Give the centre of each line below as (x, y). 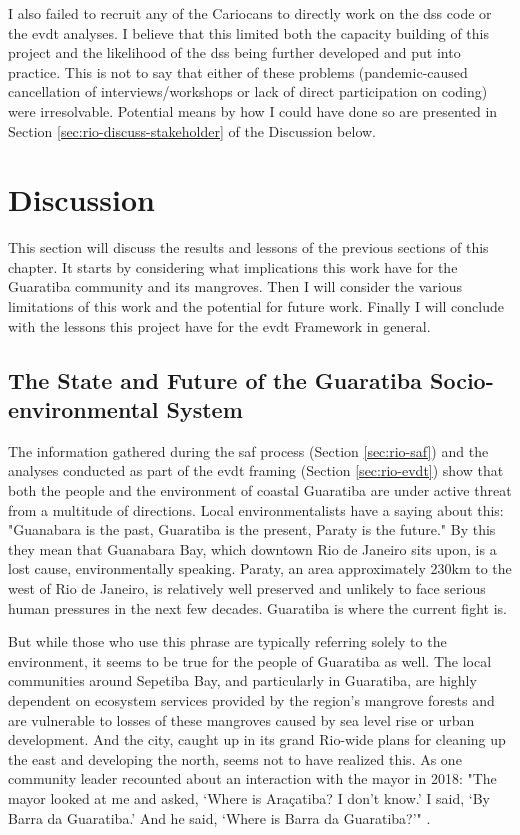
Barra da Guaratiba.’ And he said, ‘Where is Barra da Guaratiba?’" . (219, 817)
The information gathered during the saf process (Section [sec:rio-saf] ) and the (248, 450)
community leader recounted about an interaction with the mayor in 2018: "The (252, 778)
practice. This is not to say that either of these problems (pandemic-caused (238, 71)
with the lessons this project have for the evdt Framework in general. (219, 325)
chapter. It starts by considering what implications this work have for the (233, 266)
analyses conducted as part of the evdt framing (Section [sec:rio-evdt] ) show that (256, 470)
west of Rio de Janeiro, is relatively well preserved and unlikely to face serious (247, 588)
